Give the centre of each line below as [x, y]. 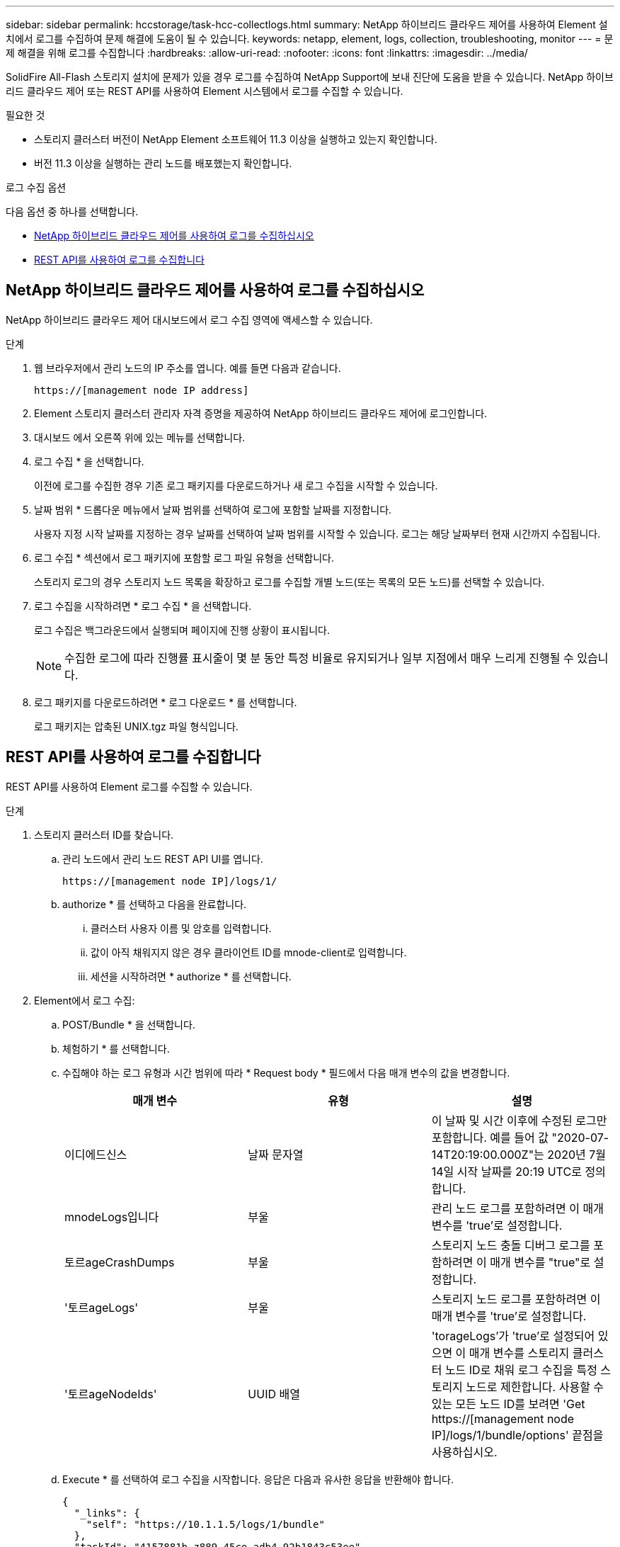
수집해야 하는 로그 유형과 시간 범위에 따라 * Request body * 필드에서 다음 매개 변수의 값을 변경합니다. [286, 1072]
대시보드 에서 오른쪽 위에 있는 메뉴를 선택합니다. [140, 437]
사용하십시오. [464, 1452]
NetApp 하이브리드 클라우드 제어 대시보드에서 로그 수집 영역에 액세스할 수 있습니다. [189, 319]
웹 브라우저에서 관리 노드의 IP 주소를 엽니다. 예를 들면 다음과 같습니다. [188, 368]
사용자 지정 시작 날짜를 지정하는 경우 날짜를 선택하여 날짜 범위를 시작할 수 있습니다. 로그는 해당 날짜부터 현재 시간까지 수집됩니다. [317, 533]
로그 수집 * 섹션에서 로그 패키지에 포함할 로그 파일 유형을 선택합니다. [184, 557]
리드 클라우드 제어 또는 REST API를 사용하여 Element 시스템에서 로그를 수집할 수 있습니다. [205, 91]
